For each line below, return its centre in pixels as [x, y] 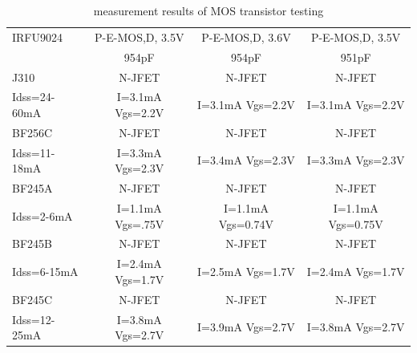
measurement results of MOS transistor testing [208, 10]
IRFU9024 [37, 37]
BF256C [32, 132]
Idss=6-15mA [45, 272]
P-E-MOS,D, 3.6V [246, 37]
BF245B [32, 243]
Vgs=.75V [140, 223]
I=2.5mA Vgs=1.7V [246, 272]
